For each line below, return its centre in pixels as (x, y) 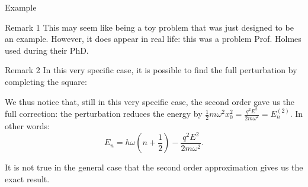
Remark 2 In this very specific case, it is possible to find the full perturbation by (151, 70)
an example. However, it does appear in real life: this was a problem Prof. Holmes (153, 39)
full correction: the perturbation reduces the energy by (104, 114)
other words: (27, 125)
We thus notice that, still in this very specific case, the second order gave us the (150, 101)
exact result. (27, 179)
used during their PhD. (47, 50)
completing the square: (46, 81)
